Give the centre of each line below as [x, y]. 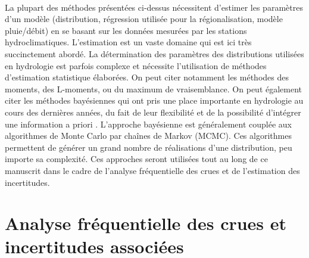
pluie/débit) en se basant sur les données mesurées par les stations [126, 30]
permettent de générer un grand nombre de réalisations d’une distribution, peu [149, 147]
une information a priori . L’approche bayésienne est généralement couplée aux [149, 124]
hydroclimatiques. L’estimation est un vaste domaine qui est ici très [128, 42]
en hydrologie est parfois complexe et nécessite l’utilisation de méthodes [136, 65]
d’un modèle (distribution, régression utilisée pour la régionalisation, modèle [144, 19]
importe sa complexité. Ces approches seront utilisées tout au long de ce [136, 159]
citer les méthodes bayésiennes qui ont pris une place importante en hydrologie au [154, 100]
